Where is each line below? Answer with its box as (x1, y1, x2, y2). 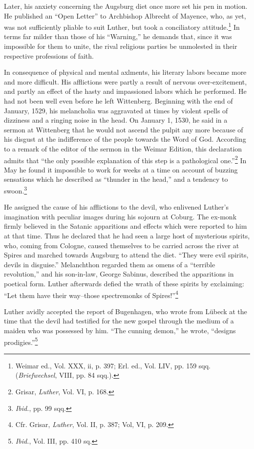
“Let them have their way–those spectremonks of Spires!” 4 (4, 288, 178, 300)
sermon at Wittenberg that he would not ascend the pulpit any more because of (4, 124, 243, 134)
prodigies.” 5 (4, 335, 38, 347)
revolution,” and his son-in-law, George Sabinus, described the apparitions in (4, 269, 234, 279)
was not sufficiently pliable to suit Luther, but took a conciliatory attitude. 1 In (4, 21, 240, 32)
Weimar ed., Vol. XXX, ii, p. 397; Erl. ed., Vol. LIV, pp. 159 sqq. (15, 360, 211, 370)
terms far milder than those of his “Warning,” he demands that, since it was (4, 31, 232, 42)
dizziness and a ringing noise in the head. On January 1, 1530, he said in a (4, 115, 228, 125)
